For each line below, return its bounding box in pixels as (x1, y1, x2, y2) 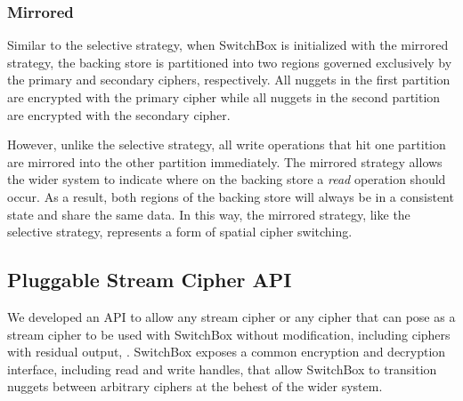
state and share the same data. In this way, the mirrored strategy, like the (7, 205, 410, 223)
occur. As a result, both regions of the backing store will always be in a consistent (7, 187, 454, 205)
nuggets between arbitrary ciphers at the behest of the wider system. (7, 377, 383, 396)
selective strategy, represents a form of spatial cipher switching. (7, 222, 353, 241)
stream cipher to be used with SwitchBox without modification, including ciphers (7, 325, 451, 343)
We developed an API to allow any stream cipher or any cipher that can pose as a (7, 307, 456, 325)
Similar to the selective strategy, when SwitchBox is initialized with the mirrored (7, 36, 449, 54)
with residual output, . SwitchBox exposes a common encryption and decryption (7, 342, 446, 361)
